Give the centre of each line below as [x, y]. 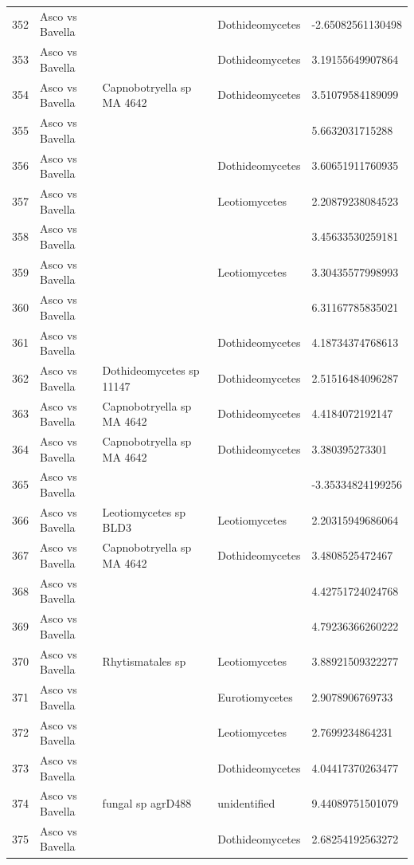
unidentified [246, 803]
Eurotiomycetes [255, 696]
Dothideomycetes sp [151, 370]
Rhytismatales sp [144, 661]
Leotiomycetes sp [144, 511]
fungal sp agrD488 [147, 803]
